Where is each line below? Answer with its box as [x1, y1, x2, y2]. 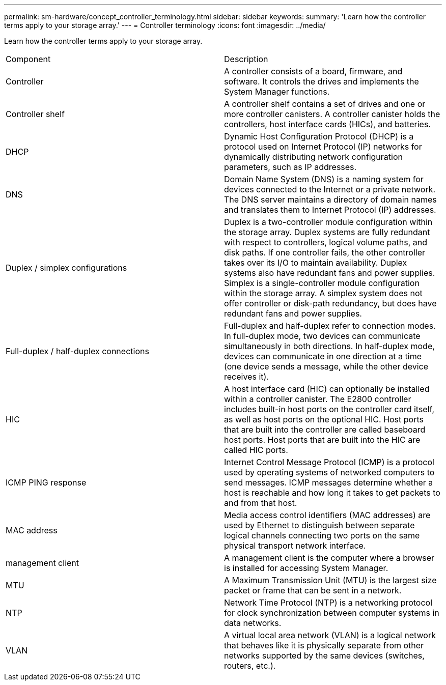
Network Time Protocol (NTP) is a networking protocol [224, 597, 433, 608]
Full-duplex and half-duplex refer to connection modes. [224, 321, 436, 331]
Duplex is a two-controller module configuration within [224, 217, 433, 227]
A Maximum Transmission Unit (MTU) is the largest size [224, 575, 437, 585]
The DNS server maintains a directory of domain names [224, 194, 437, 205]
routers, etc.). [224, 661, 276, 671]
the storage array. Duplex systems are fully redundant [224, 227, 430, 237]
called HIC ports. [224, 445, 288, 455]
